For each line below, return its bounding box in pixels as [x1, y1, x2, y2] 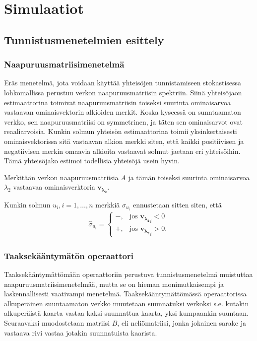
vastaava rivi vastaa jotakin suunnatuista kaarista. [4, 327, 157, 338]
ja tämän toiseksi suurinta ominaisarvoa [128, 172, 250, 182]
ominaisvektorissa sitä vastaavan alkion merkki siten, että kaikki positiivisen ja [4, 136, 244, 146]
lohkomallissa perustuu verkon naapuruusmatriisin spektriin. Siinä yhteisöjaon [4, 87, 242, 97]
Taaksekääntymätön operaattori [4, 249, 133, 262]
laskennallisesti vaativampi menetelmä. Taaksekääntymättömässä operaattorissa [4, 288, 247, 299]
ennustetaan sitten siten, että [133, 199, 222, 209]
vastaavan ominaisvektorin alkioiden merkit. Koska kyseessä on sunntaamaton [4, 107, 241, 117]
